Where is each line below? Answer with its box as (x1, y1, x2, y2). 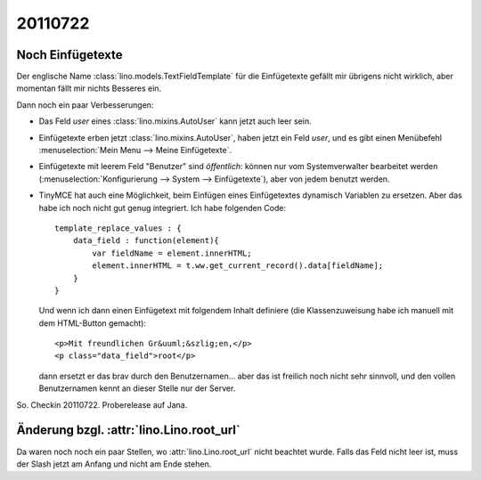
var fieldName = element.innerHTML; (92, 248, 253, 258)
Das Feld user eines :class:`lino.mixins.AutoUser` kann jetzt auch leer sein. (38, 116, 312, 126)
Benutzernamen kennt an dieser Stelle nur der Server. (38, 383, 236, 394)
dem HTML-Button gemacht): (38, 317, 147, 329)
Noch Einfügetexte (16, 47, 124, 62)
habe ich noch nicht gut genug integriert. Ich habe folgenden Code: (38, 202, 287, 213)
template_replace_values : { (54, 223, 182, 233)
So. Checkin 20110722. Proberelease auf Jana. (16, 399, 188, 410)
